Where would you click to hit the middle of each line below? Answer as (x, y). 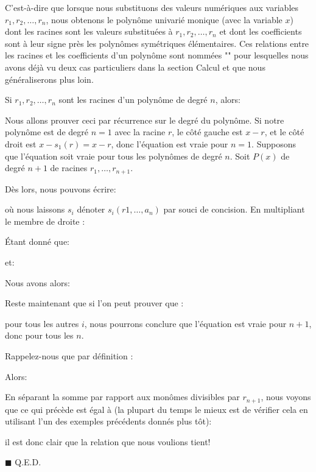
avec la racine (140, 132)
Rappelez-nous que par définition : (69, 355)
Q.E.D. (28, 462)
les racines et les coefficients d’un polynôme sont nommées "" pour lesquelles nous (157, 55)
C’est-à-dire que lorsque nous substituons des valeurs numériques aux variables (152, 7)
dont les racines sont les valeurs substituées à (89, 31)
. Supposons (274, 143)
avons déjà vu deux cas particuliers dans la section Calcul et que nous (135, 67)
